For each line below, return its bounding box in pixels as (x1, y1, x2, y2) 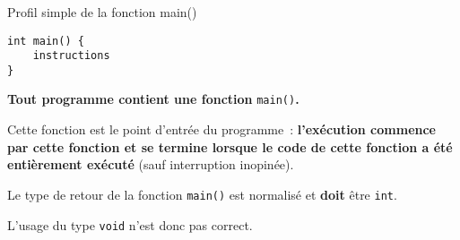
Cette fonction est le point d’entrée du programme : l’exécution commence (7, 120, 437, 139)
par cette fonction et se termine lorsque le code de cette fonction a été (7, 137, 453, 156)
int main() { (7, 34, 84, 47)
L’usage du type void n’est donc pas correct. (7, 215, 253, 234)
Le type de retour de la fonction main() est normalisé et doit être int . (7, 184, 397, 203)
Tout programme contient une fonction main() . (7, 90, 299, 108)
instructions (32, 49, 110, 63)
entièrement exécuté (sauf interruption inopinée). (7, 155, 294, 174)
